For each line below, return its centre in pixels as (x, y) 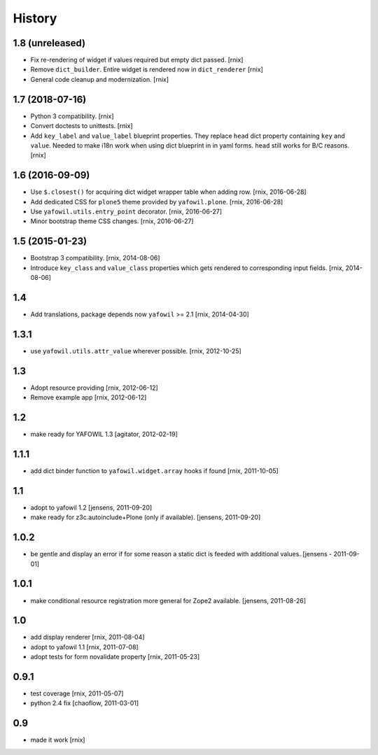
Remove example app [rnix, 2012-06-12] (89, 397)
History (35, 18)
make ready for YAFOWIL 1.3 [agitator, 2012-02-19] (104, 435)
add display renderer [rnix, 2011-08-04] (87, 637)
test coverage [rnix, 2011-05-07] (77, 693)
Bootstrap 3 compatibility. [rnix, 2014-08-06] (95, 258)
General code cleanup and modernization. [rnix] (100, 79)
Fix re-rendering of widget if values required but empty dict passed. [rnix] (137, 60)
